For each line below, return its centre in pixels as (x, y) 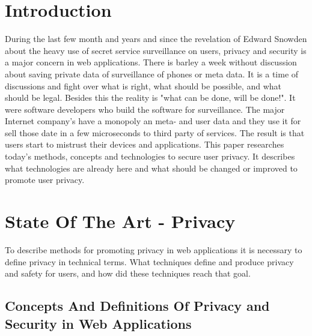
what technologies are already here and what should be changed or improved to (151, 168)
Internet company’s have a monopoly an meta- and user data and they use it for (153, 121)
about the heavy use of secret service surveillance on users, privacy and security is (156, 50)
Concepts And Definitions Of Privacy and (137, 306)
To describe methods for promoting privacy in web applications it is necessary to (154, 249)
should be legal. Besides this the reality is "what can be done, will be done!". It (150, 97)
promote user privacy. (45, 180)
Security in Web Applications (98, 323)
